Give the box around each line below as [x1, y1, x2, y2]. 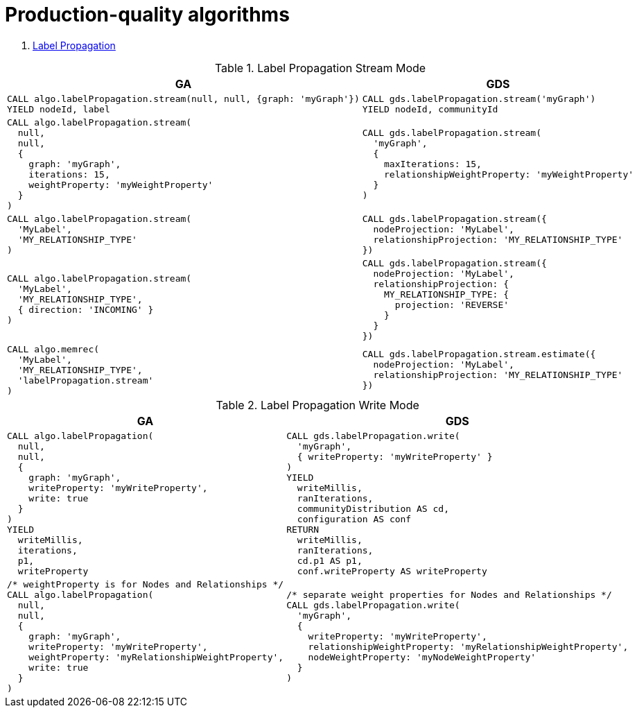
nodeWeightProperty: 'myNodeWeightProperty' [308, 651, 536, 662]
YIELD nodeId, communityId [362, 103, 498, 114]
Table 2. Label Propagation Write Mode [216, 397, 419, 412]
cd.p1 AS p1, [297, 555, 363, 566]
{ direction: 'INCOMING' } [17, 304, 154, 316]
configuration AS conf [297, 513, 412, 524]
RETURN [286, 524, 320, 535]
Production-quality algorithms [5, 3, 290, 26]
